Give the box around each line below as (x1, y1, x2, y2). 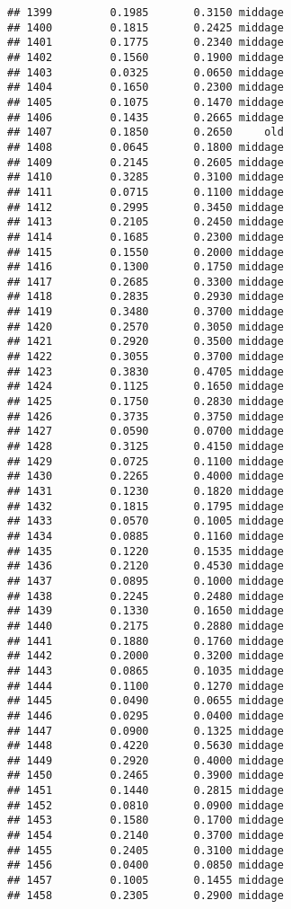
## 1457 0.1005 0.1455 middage (7, 874, 284, 887)
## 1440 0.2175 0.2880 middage (7, 619, 284, 632)
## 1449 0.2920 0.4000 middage (7, 754, 284, 767)
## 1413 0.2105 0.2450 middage (7, 216, 284, 229)
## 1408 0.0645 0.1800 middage (7, 140, 284, 154)
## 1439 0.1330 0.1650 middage (7, 605, 284, 618)
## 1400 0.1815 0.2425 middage (7, 21, 284, 34)
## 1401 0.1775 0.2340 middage (7, 36, 284, 49)
